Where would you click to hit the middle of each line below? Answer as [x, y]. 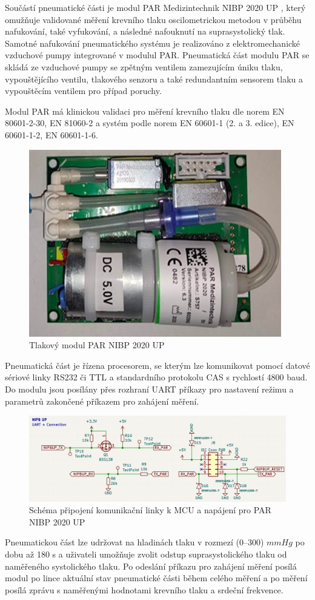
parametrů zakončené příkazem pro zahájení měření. [102, 401]
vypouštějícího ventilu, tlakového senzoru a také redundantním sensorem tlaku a [154, 79]
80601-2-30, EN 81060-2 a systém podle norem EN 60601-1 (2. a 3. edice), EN [150, 123]
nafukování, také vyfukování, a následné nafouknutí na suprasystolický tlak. [145, 31]
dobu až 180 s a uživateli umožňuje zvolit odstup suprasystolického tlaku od [146, 554]
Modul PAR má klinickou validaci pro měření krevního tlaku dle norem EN [145, 111]
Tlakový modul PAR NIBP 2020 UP [97, 345]
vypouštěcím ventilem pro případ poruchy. [83, 91]
